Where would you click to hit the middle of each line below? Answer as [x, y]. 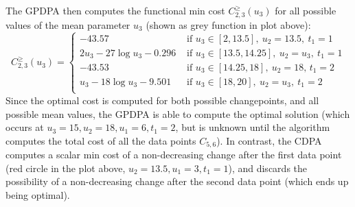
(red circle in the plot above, [66, 168]
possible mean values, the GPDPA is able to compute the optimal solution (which [178, 113]
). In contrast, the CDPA [269, 140]
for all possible [306, 10]
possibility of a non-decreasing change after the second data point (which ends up [177, 181]
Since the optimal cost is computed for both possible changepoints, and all [162, 100]
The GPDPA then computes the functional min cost [115, 10]
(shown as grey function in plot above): [228, 24]
